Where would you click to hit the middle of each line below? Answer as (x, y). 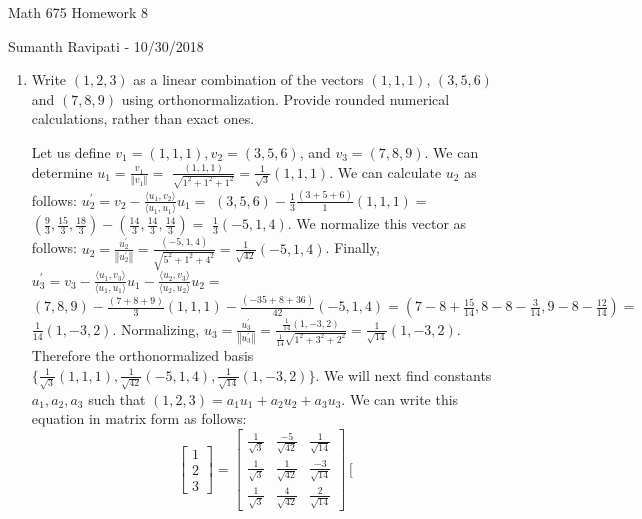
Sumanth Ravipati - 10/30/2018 (106, 45)
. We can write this (400, 398)
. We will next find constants (403, 374)
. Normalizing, (156, 328)
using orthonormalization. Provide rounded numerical (285, 98)
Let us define (71, 151)
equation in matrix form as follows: (139, 418)
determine (62, 171)
